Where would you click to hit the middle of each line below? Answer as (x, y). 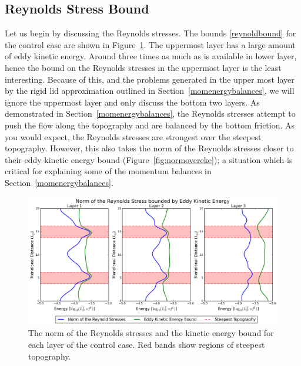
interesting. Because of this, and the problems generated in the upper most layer (150, 79)
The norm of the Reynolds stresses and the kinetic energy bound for (151, 333)
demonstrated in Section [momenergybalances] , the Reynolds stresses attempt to (150, 113)
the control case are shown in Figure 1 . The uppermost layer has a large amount (150, 44)
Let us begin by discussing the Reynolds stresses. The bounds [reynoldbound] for (150, 33)
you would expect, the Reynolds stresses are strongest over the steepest (133, 136)
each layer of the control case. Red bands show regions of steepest (147, 344)
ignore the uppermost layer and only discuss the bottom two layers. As (132, 102)
